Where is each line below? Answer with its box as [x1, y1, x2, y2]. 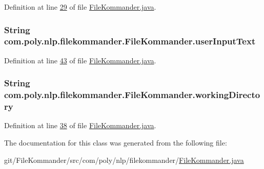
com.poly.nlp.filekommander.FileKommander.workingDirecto [4, 88, 260, 101]
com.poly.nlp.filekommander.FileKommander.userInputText [4, 35, 256, 47]
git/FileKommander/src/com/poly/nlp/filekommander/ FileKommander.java [4, 154, 244, 165]
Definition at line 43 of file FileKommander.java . [4, 55, 156, 65]
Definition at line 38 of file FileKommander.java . [4, 120, 156, 131]
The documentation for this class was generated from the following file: [4, 137, 227, 148]
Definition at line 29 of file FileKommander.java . [4, 2, 156, 12]
